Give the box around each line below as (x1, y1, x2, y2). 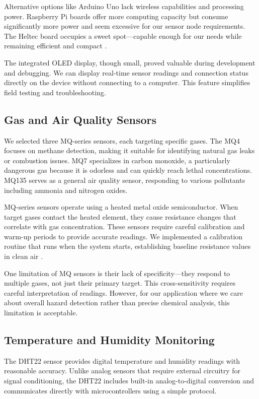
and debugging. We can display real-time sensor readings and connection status (4, 67, 248, 78)
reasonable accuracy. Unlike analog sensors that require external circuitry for (4, 365, 241, 376)
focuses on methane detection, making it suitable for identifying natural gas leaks (4, 145, 255, 156)
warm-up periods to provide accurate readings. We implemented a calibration (4, 231, 243, 241)
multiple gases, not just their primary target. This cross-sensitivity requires (4, 278, 236, 288)
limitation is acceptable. (4, 307, 78, 318)
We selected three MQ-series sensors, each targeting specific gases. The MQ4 (4, 135, 240, 146)
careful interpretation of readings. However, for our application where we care (4, 287, 243, 298)
